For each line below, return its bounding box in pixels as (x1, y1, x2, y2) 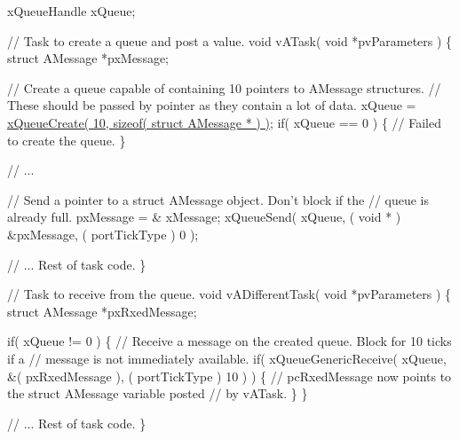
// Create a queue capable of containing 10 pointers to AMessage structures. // (7, 78, 441, 97)
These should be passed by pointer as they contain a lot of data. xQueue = (7, 96, 416, 114)
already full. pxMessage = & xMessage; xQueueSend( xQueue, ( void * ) (7, 208, 401, 226)
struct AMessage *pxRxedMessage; (7, 302, 197, 320)
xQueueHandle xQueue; (7, 2, 136, 20)
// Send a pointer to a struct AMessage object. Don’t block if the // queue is (7, 190, 430, 208)
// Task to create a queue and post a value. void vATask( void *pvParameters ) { (7, 31, 453, 50)
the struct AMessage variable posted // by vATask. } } (7, 384, 308, 403)
